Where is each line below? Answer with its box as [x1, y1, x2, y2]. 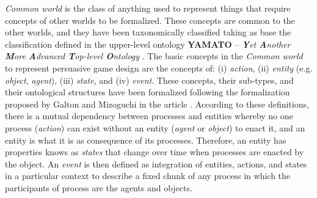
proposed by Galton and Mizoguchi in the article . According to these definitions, [5, 97, 309, 110]
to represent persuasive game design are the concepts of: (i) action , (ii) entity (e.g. [5, 61, 313, 74]
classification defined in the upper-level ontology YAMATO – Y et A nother [5, 37, 291, 50]
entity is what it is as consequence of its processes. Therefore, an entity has [5, 133, 286, 146]
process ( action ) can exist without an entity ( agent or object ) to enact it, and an [5, 121, 305, 134]
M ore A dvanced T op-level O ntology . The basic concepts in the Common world [5, 50, 303, 62]
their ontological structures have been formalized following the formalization [5, 86, 290, 98]
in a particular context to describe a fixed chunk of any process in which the [5, 169, 291, 182]
